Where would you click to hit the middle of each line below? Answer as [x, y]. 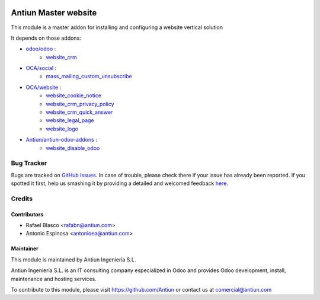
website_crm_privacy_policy [80, 104]
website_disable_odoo [73, 148]
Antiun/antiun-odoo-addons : [61, 140]
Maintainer [25, 248]
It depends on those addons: [46, 38]
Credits [22, 199]
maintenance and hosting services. [54, 279]
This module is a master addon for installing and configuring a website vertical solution [117, 27]
